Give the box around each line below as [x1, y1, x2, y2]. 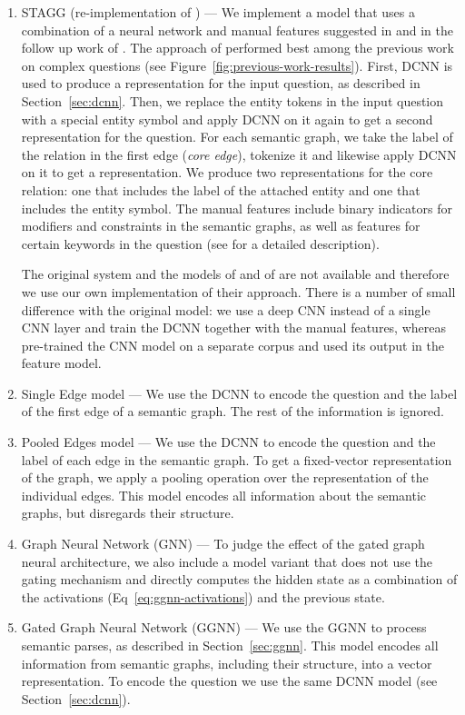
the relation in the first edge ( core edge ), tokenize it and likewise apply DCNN [21, 144, 457, 164]
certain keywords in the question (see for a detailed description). [21, 233, 380, 253]
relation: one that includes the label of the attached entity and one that [21, 180, 420, 199]
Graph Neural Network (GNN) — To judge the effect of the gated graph [21, 534, 425, 553]
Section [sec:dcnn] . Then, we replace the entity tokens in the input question [21, 91, 444, 110]
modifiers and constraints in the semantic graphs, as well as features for [21, 216, 420, 235]
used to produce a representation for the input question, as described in [21, 74, 420, 93]
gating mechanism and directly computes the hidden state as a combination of [21, 570, 458, 589]
